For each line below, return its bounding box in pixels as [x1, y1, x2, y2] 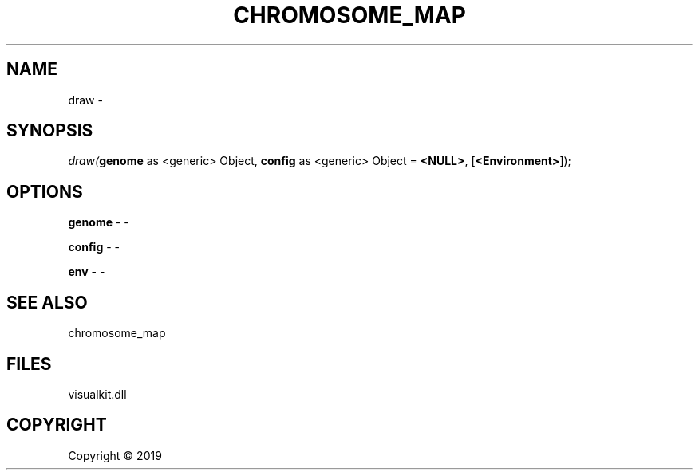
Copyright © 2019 [68, 448, 162, 462]
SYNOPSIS [6, 120, 93, 141]
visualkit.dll [68, 387, 127, 401]
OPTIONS [6, 181, 83, 202]
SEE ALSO [6, 292, 88, 313]
